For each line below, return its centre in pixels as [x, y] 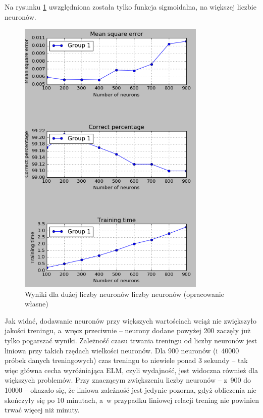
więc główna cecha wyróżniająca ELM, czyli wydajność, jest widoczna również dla [131, 370]
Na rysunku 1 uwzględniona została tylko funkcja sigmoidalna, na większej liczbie [130, 7]
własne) [37, 304]
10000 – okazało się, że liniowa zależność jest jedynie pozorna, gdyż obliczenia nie [130, 390]
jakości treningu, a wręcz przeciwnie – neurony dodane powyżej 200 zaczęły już [128, 330]
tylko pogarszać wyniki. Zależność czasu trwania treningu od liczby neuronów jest [131, 341]
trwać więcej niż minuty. [42, 410]
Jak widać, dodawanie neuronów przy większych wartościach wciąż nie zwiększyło [131, 320]
